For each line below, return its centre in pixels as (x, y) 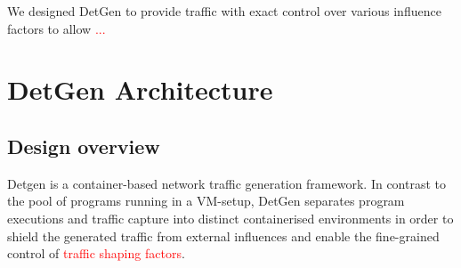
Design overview (84, 146)
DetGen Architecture (140, 89)
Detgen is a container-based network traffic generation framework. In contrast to (226, 183)
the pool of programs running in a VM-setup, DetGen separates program (206, 201)
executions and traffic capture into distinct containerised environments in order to (230, 218)
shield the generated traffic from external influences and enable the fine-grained (223, 236)
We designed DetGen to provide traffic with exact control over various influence (224, 11)
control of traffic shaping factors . (96, 253)
